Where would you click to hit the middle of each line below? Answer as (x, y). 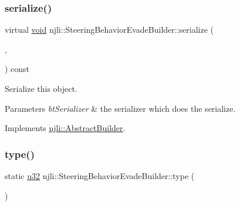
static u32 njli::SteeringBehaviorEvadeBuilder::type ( (100, 176)
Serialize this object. (41, 88)
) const (17, 69)
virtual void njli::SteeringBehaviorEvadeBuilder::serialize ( (109, 30)
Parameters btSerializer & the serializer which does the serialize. (120, 108)
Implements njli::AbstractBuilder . (65, 128)
